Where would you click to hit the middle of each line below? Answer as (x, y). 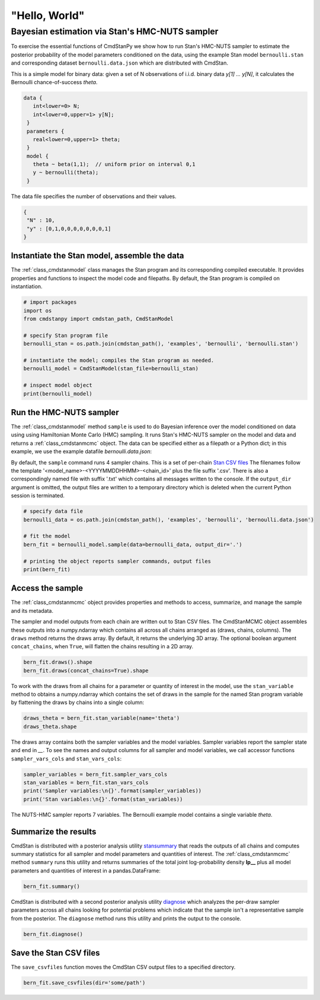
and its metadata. (32, 610)
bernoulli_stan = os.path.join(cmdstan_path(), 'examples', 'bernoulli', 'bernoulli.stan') (161, 344)
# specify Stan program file (66, 335)
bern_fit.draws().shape (58, 662)
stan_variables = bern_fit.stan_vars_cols (86, 783)
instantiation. (27, 286)
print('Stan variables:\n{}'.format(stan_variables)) (103, 799)
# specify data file (53, 511)
